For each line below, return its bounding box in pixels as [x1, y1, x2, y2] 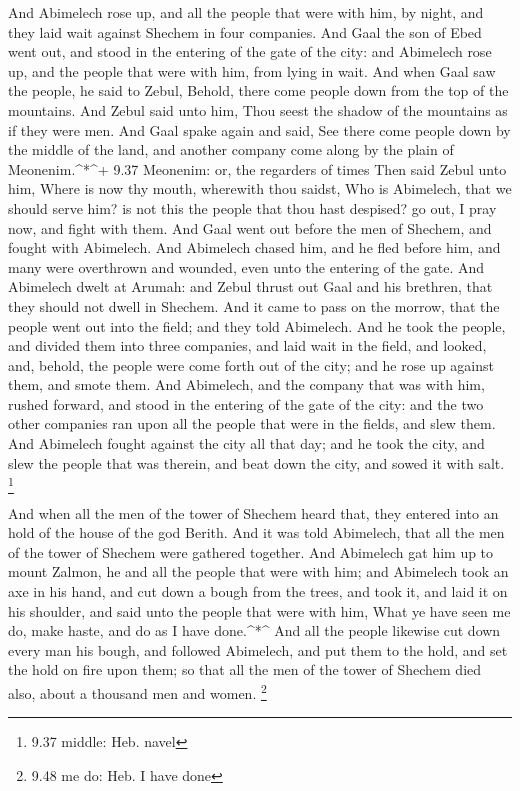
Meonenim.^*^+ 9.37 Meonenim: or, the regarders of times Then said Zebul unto [8, 158, 507, 179]
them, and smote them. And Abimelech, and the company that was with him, [8, 374, 485, 395]
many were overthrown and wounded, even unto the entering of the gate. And [8, 256, 485, 277]
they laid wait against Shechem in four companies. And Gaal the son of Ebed [8, 21, 482, 42]
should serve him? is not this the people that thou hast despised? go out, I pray [8, 197, 497, 218]
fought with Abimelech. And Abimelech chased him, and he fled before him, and [8, 237, 501, 258]
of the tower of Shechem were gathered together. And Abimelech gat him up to [8, 541, 494, 562]
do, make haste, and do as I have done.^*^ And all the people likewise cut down [8, 620, 501, 641]
